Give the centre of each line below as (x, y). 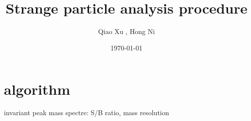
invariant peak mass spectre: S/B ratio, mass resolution (87, 112)
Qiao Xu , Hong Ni (126, 31)
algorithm (37, 89)
